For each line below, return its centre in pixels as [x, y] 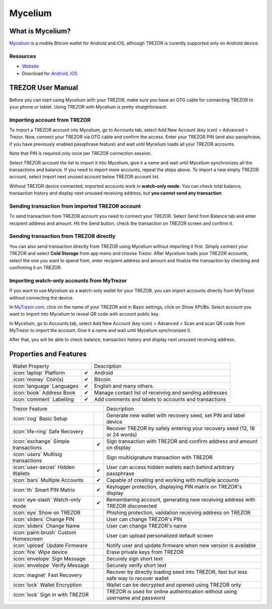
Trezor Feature [30, 409]
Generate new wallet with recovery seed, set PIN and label [176, 416]
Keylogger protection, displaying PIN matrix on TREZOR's [174, 487]
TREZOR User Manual [44, 88]
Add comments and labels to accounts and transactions [160, 399]
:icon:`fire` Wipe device [40, 552]
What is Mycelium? [40, 31]
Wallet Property [31, 366]
